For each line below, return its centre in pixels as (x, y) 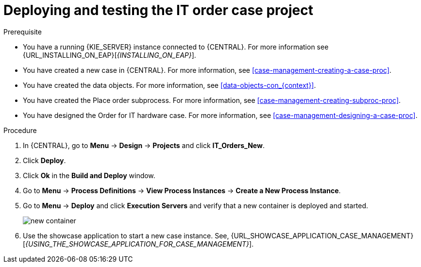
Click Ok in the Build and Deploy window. (89, 175)
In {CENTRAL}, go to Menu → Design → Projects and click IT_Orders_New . (144, 145)
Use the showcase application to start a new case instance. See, (126, 235)
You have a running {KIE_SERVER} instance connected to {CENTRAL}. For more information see (176, 47)
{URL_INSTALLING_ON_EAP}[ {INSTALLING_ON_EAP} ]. (109, 55)
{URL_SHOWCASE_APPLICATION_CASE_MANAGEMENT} (322, 235)
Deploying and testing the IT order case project (158, 10)
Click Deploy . (44, 160)
